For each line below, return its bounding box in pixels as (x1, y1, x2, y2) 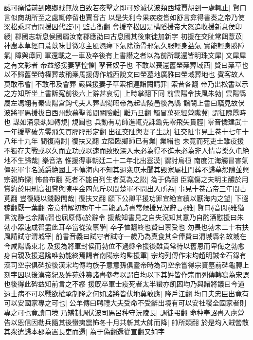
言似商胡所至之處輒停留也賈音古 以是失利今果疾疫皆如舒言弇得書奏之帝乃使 (4, 12, 245, 22)
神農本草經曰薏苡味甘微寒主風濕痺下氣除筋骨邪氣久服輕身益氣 (4, 40, 201, 51)
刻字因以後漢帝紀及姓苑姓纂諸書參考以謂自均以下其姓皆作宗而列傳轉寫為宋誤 (4, 269, 249, 279)
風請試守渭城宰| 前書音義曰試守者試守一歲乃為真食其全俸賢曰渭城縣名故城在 (4, 231, 247, 241)
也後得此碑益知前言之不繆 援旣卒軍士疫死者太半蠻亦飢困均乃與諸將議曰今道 (4, 279, 245, 289)
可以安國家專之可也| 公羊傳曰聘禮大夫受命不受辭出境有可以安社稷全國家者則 (4, 298, 247, 308)
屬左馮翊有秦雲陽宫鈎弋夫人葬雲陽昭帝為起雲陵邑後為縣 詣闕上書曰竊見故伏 (4, 97, 245, 107)
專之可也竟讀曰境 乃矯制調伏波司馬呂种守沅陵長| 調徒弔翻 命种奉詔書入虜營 (4, 307, 244, 317)
